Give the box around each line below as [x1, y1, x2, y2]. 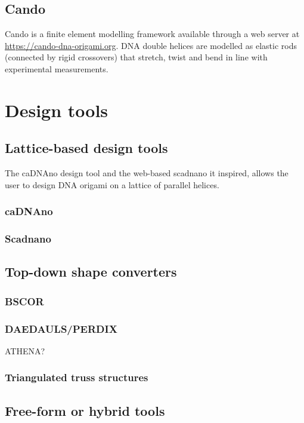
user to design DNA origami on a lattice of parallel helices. [5, 178, 219, 191]
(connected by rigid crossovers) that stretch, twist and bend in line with [5, 51, 268, 63]
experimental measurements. [5, 62, 108, 75]
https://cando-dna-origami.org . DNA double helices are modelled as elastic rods [5, 39, 297, 51]
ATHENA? [5, 344, 45, 357]
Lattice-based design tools [5, 139, 168, 157]
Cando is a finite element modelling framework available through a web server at [5, 27, 300, 40]
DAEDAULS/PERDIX [5, 321, 117, 336]
